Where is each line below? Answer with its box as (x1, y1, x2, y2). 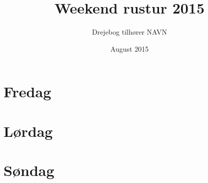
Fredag (3, 81, 51, 102)
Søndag (3, 160, 54, 180)
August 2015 (110, 43, 149, 54)
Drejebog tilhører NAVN (91, 27, 167, 37)
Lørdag (3, 120, 53, 141)
